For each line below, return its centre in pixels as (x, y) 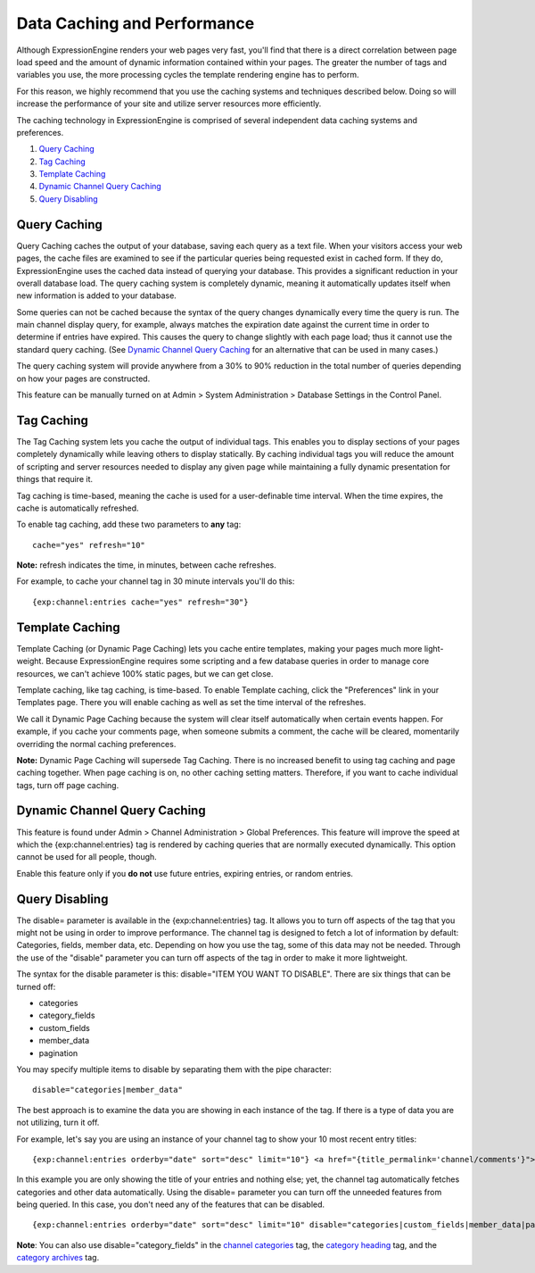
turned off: (36, 986)
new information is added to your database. (97, 295)
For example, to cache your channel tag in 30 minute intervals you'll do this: (156, 581)
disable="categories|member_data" (107, 1090)
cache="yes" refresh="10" (89, 545)
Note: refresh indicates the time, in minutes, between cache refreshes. (146, 565)
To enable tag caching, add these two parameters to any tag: (129, 524)
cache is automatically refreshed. (78, 508)
